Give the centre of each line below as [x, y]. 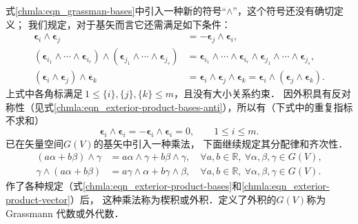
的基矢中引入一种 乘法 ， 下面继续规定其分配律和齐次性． [221, 143]
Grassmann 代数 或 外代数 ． [65, 213]
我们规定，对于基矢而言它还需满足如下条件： [129, 24]
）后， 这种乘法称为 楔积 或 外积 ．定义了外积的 [173, 199]
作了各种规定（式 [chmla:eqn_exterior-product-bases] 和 [124, 186]
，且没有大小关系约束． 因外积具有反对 [262, 93]
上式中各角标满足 [44, 93]
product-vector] [38, 199]
